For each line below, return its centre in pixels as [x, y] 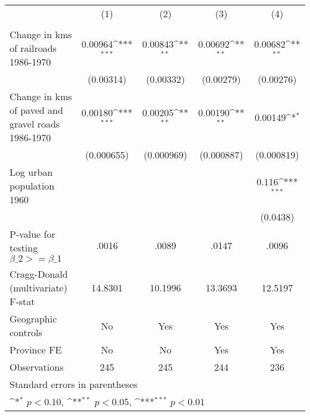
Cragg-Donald [39, 274]
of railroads [33, 48]
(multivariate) [38, 288]
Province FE [36, 350]
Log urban [31, 172]
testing [24, 248]
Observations [37, 367]
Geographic [33, 319]
